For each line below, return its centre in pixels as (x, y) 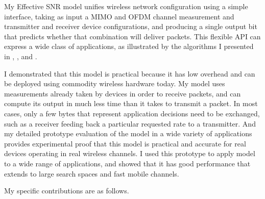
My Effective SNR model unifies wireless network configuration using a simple (126, 6)
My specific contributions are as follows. (67, 191)
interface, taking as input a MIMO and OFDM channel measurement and (119, 16)
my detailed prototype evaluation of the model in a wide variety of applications (128, 133)
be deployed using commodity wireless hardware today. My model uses (115, 83)
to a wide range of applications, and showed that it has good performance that (127, 163)
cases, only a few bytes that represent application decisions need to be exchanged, (132, 113)
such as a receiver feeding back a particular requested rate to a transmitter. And (130, 123)
